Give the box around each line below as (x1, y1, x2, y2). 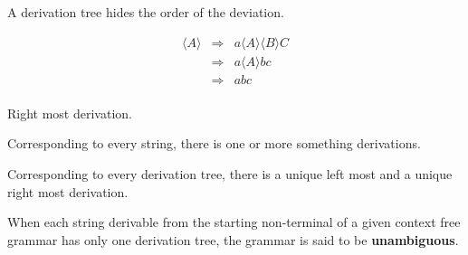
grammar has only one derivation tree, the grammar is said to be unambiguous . (7, 230, 459, 249)
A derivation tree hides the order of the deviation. (7, 3, 284, 21)
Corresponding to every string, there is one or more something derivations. (7, 134, 421, 153)
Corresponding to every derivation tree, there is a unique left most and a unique (7, 164, 453, 183)
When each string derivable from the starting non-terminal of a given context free (7, 212, 461, 231)
